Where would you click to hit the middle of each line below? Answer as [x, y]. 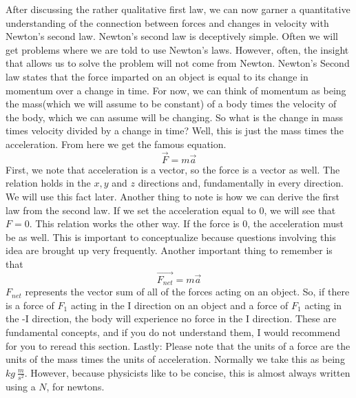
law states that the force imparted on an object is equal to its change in [157, 76]
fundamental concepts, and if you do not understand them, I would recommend [173, 332]
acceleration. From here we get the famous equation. [116, 144]
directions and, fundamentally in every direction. [241, 183]
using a [21, 386]
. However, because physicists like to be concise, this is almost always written [187, 372]
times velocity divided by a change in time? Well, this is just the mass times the [175, 130]
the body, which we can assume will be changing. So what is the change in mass [174, 117]
